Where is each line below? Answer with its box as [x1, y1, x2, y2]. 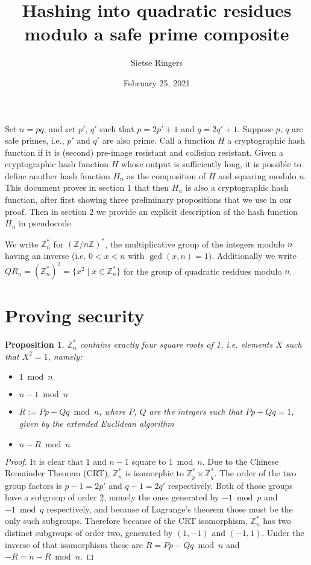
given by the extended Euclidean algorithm [19, 417, 174, 429]
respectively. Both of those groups [168, 479, 293, 491]
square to [131, 455, 166, 467]
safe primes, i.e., [5, 134, 64, 147]
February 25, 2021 [123, 76, 190, 89]
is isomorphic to [125, 467, 184, 479]
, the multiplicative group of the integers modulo [105, 237, 285, 250]
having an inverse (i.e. [5, 249, 86, 261]
